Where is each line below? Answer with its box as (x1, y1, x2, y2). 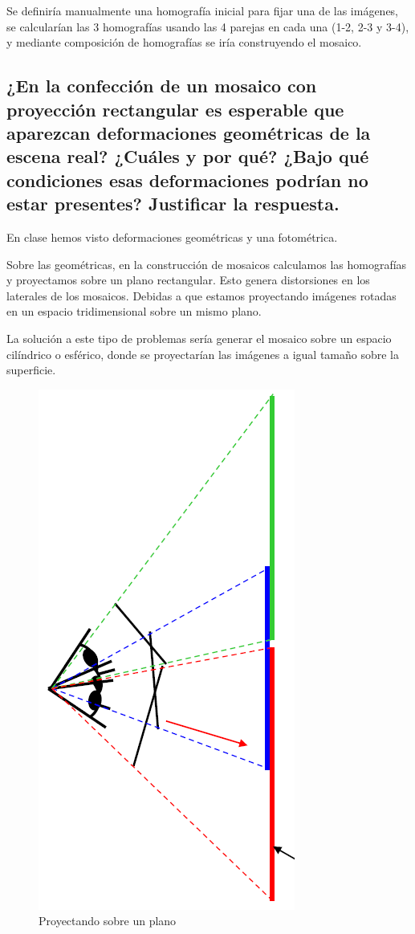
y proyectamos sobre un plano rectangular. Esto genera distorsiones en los (6, 271, 370, 288)
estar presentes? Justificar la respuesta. (6, 191, 340, 216)
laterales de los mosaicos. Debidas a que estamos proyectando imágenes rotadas (6, 287, 397, 304)
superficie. (6, 361, 56, 378)
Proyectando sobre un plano (39, 912, 177, 929)
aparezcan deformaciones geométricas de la (6, 120, 371, 145)
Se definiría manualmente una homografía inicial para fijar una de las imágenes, (6, 2, 399, 18)
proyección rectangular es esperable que (6, 96, 344, 121)
